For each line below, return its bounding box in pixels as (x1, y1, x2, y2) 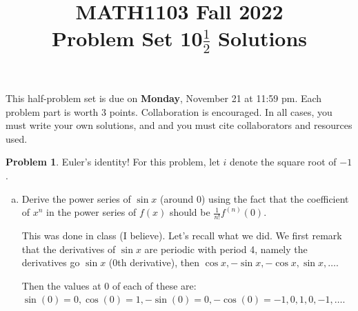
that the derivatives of (21, 241, 116, 256)
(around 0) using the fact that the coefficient (160, 191, 349, 205)
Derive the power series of (21, 191, 131, 205)
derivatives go (21, 255, 80, 270)
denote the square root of (230, 154, 337, 169)
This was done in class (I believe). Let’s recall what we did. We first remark (21, 228, 342, 243)
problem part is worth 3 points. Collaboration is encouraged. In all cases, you (6, 104, 332, 119)
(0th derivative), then (108, 255, 199, 270)
